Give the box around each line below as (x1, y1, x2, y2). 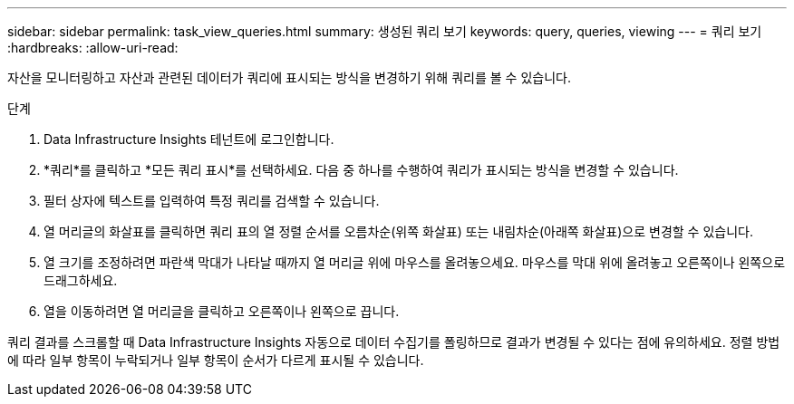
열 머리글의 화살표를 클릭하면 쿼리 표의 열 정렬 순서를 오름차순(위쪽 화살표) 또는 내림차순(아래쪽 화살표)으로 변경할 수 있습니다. (44, 224, 753, 239)
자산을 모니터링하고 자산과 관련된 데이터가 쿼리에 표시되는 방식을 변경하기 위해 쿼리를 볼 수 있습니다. (7, 70, 571, 85)
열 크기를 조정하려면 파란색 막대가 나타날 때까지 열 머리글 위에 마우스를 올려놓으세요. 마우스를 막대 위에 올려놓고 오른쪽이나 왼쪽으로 (44, 255, 786, 270)
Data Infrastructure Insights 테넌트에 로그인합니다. (44, 131, 334, 147)
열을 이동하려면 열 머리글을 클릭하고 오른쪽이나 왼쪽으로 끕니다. (44, 303, 400, 319)
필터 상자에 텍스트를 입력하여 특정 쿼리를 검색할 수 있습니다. (44, 193, 380, 208)
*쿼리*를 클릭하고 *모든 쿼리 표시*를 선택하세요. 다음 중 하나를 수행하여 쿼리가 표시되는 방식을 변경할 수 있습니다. (44, 162, 679, 178)
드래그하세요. (44, 273, 118, 288)
